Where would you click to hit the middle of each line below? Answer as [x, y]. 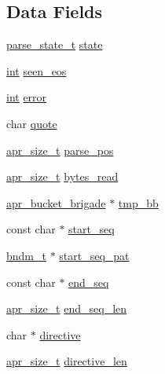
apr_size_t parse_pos [60, 150]
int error [27, 97]
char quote [32, 123]
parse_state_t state [55, 44]
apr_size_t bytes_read [62, 176]
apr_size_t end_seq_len [67, 308]
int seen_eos [37, 70]
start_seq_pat [94, 255]
